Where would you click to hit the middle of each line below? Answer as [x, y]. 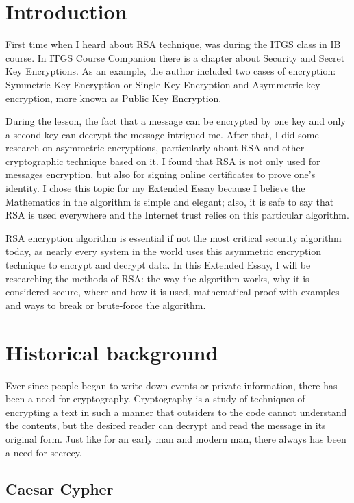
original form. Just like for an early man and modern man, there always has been [176, 438]
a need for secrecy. [44, 452]
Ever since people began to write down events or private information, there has [172, 385]
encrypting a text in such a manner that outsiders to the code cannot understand [176, 412]
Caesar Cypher [60, 489]
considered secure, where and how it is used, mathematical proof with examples [173, 292]
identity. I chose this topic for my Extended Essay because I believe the [155, 188]
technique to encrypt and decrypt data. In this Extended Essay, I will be [158, 265]
